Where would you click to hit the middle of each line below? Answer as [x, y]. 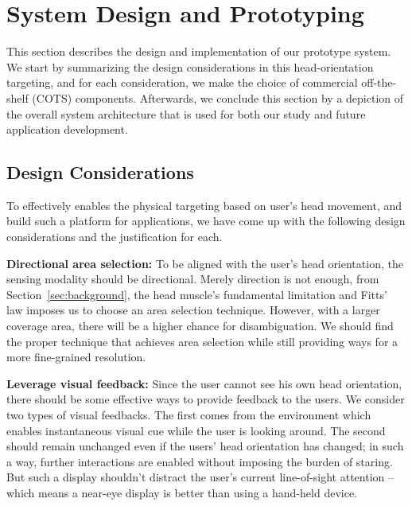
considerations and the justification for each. [115, 237]
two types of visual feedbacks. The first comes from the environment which [189, 415]
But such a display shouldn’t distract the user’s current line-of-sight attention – [200, 477]
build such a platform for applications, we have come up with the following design [206, 221]
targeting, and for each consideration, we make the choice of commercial [182, 82]
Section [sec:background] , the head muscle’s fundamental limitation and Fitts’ [197, 294]
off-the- [379, 82]
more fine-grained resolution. [76, 357]
